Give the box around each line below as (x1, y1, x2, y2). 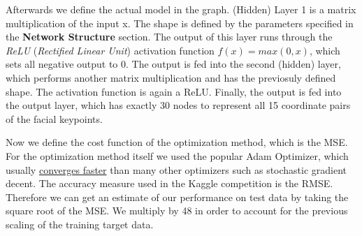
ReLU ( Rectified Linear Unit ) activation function (6, 43, 215, 57)
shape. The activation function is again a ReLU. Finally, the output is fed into (6, 84, 342, 98)
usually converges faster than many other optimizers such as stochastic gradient (6, 162, 347, 177)
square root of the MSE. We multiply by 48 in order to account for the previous (6, 203, 348, 218)
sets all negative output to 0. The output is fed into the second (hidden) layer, (6, 57, 341, 71)
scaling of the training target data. (6, 216, 154, 231)
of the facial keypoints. (6, 111, 103, 126)
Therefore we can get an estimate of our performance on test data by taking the (6, 189, 349, 204)
